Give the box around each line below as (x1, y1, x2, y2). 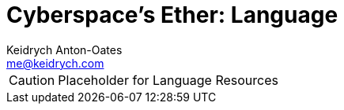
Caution (9, 71, 55, 88)
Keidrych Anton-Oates (6, 42, 123, 57)
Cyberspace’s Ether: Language (6, 2, 338, 28)
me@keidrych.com (6, 56, 104, 70)
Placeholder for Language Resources (58, 71, 278, 88)
